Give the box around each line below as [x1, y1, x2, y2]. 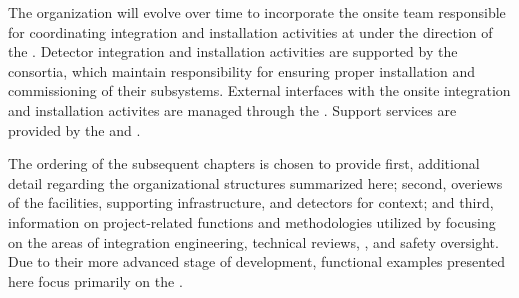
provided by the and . [8, 119, 141, 140]
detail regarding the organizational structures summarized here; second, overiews [8, 172, 503, 193]
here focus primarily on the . [8, 270, 183, 291]
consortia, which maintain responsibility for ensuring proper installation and [8, 60, 475, 81]
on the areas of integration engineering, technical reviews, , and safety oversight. [8, 231, 499, 252]
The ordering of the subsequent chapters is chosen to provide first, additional [8, 153, 480, 174]
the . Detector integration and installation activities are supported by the [8, 41, 458, 62]
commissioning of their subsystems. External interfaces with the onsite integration [8, 80, 511, 101]
